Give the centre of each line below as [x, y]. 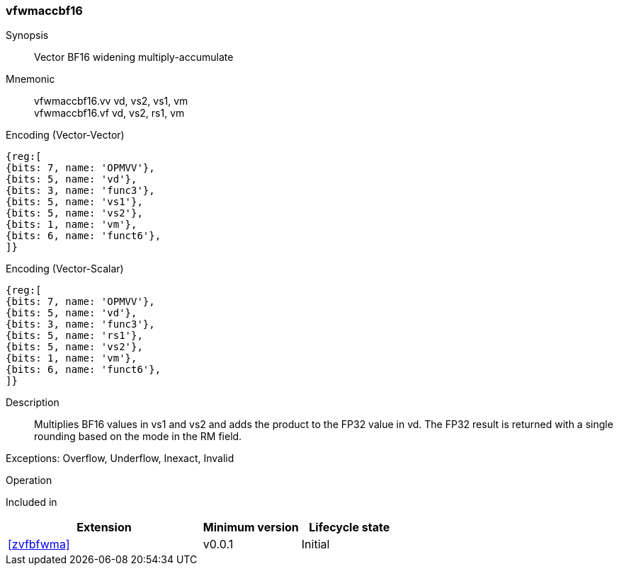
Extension [104, 527]
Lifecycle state [350, 527]
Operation [29, 480]
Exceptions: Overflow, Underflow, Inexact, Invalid [120, 458]
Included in [32, 502]
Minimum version [251, 527]
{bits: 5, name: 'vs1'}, [74, 202]
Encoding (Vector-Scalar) [65, 269]
